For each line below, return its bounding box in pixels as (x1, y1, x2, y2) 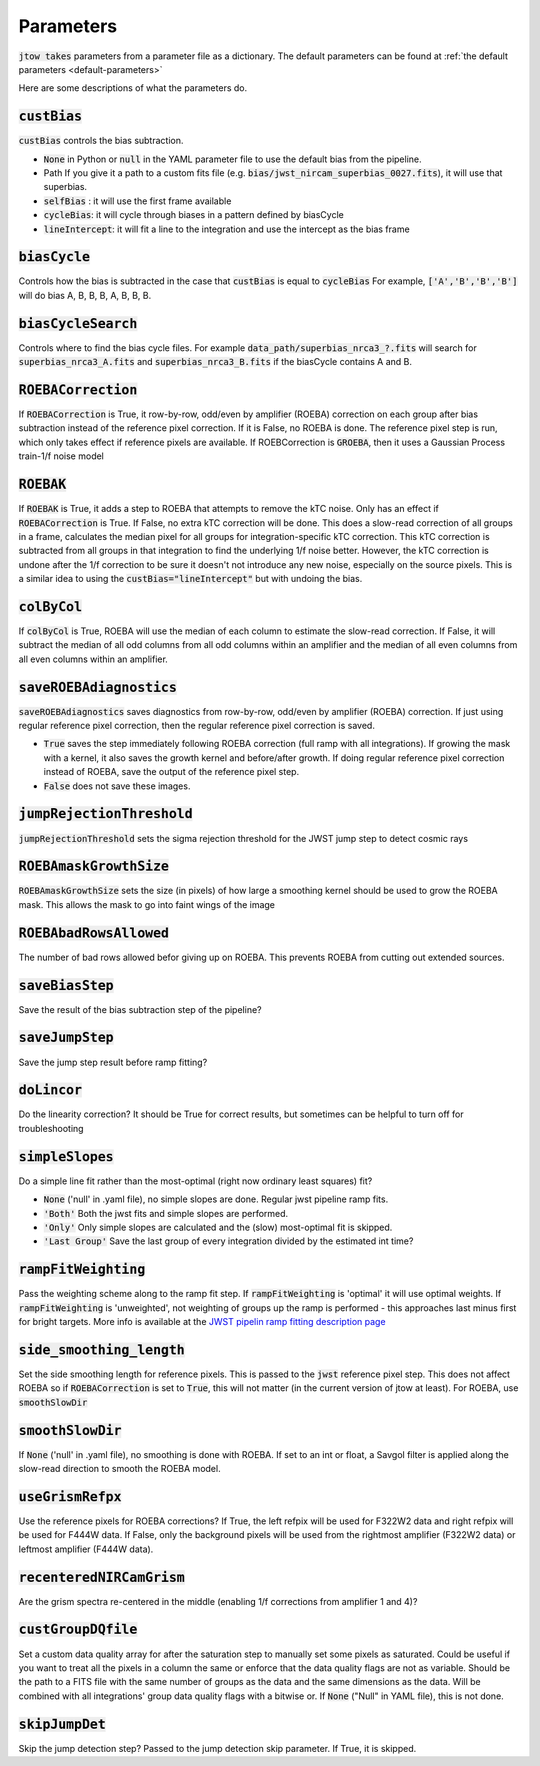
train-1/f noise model (18, 450, 105, 462)
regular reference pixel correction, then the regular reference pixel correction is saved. (18, 720, 375, 732)
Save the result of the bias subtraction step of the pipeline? (18, 1003, 262, 1015)
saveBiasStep (18, 977, 114, 994)
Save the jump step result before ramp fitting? (18, 1056, 208, 1068)
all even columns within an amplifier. (18, 653, 169, 665)
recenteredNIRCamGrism (18, 1569, 185, 1585)
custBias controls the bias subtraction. (18, 135, 184, 147)
